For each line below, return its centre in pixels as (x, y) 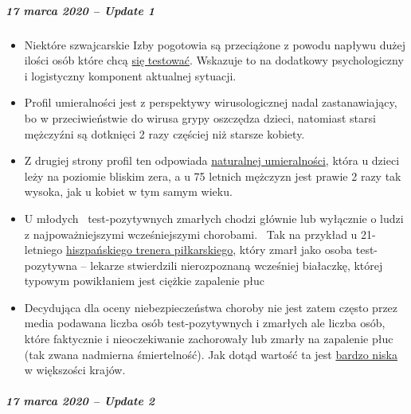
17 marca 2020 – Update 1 (80, 10)
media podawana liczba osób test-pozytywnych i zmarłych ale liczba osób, (205, 323)
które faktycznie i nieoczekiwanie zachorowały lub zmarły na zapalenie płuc (209, 339)
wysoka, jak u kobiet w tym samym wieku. (128, 191)
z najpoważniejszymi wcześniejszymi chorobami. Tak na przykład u (191, 234)
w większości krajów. (75, 370)
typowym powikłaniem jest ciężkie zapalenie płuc (144, 281)
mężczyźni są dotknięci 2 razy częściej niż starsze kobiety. (164, 133)
